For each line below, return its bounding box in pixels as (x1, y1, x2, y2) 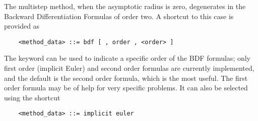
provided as (4, 21, 40, 31)
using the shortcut (4, 92, 60, 102)
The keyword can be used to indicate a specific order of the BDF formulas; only (4, 53, 251, 63)
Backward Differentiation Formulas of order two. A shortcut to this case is (4, 11, 234, 21)
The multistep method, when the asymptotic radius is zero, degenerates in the (4, 1, 246, 11)
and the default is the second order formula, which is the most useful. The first (4, 72, 248, 83)
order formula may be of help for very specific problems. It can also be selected (4, 82, 248, 93)
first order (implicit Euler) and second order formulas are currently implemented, (4, 63, 254, 73)
